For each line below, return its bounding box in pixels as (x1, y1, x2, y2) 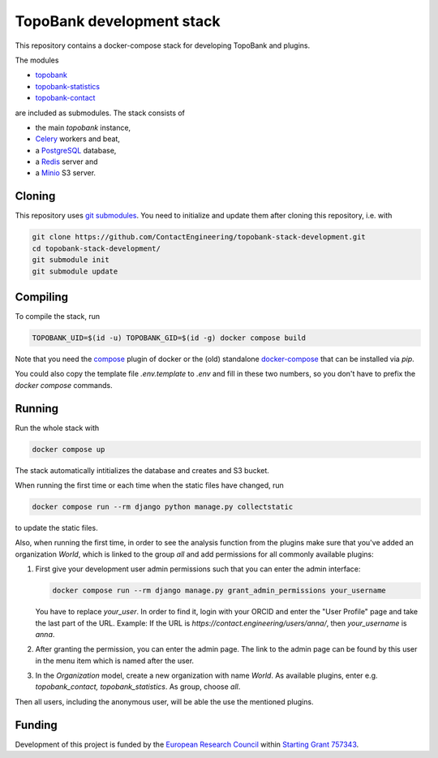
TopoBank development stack (15, 12, 221, 30)
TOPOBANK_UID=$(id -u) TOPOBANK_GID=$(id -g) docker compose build (32, 334, 307, 342)
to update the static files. (15, 523, 98, 532)
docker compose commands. (15, 380, 113, 390)
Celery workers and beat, (35, 134, 121, 144)
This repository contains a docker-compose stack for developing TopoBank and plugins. (15, 41, 311, 50)
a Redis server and (35, 157, 98, 166)
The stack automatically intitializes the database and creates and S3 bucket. (15, 465, 269, 475)
